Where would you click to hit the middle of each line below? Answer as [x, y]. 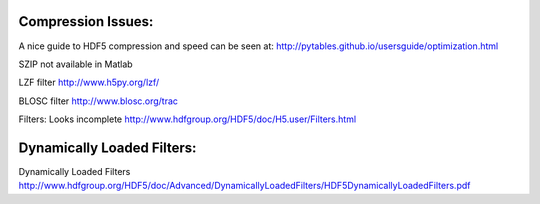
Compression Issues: [86, 21]
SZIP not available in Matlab [76, 64]
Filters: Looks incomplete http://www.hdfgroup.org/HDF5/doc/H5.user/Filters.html [187, 119]
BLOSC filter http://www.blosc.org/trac [98, 101]
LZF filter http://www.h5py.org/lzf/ [89, 82]
